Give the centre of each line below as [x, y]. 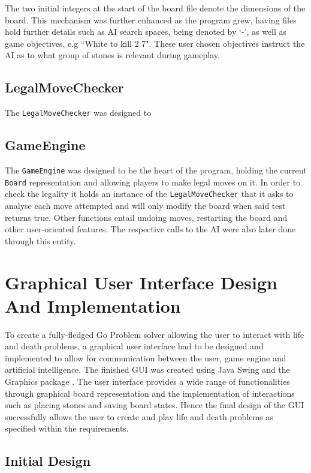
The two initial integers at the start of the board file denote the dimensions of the [155, 8]
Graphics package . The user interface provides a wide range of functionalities [147, 381]
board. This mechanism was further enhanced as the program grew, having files [151, 20]
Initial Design [48, 461]
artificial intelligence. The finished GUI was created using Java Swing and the [147, 369]
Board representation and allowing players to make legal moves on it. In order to [153, 182]
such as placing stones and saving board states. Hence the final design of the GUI [155, 405]
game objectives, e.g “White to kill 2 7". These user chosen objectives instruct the [155, 43]
